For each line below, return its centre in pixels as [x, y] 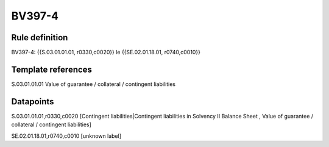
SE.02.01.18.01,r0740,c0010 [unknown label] [66, 136]
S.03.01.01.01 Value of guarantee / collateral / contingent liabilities [94, 84]
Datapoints [33, 102]
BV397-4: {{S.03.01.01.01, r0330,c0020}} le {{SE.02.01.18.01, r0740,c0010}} [106, 52]
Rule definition [40, 38]
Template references [52, 69]
